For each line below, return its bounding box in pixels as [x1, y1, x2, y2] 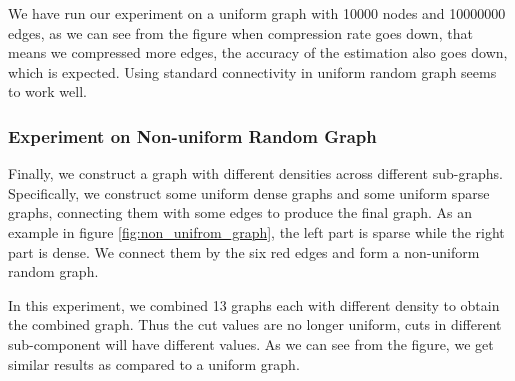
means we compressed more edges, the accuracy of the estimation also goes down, [8, 42, 508, 63]
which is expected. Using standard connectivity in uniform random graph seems [8, 61, 497, 82]
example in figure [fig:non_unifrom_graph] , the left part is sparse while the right [8, 221, 505, 242]
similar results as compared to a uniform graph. [8, 353, 300, 374]
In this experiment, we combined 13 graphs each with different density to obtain [8, 294, 500, 315]
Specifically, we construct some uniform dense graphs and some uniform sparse [8, 182, 490, 203]
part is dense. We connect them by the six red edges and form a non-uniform [8, 241, 480, 262]
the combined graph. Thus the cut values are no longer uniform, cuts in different [8, 314, 502, 335]
